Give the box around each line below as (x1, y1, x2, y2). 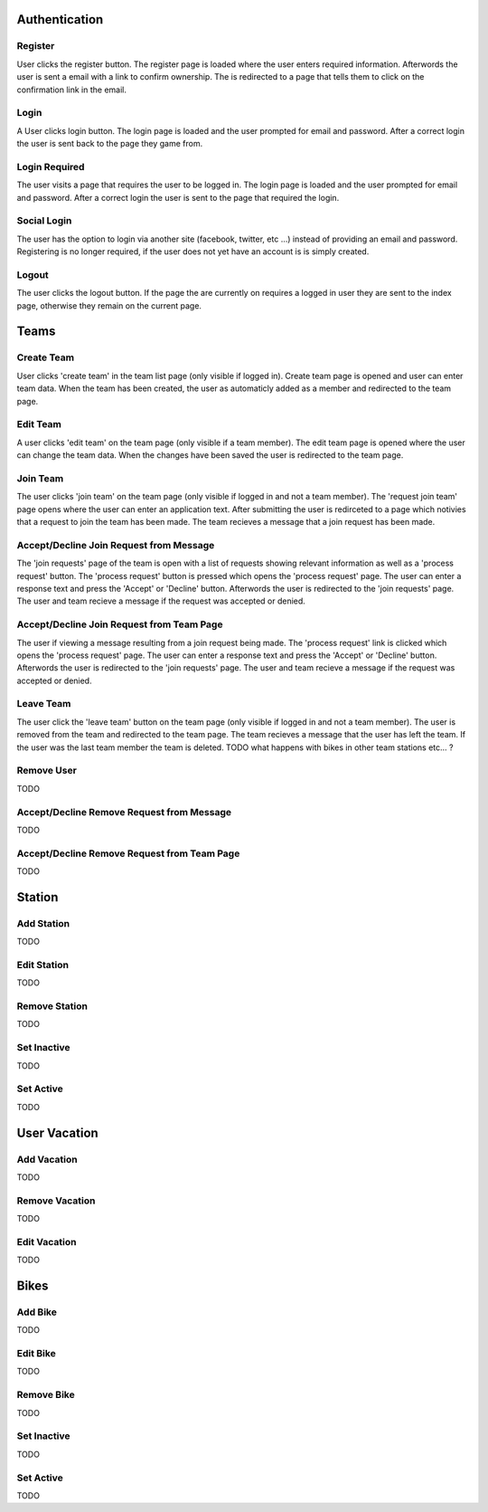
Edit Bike (16, 1347, 56, 1360)
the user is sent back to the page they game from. (16, 138, 203, 149)
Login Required (16, 160, 85, 173)
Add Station (16, 917, 70, 929)
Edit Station (16, 958, 70, 971)
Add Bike (16, 1306, 58, 1318)
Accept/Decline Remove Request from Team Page (16, 847, 240, 860)
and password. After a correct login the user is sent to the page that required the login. (16, 192, 340, 203)
